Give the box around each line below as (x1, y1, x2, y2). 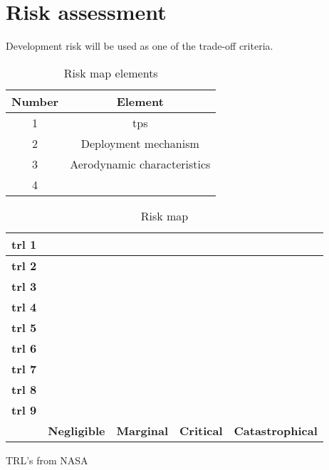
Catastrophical (234, 422, 318, 439)
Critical (179, 422, 223, 439)
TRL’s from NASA (6, 452, 88, 467)
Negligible (48, 422, 105, 439)
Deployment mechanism (80, 134, 199, 151)
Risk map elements (63, 64, 158, 81)
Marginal (116, 422, 169, 439)
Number (11, 92, 59, 110)
